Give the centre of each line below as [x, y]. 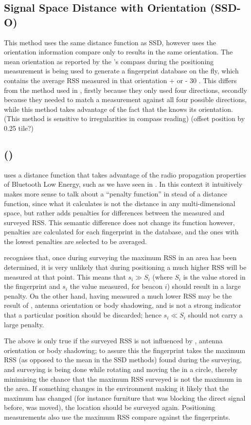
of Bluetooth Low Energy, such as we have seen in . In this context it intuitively [123, 184]
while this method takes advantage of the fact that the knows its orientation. [118, 109]
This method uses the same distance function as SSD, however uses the [110, 42]
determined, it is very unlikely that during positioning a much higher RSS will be [125, 267]
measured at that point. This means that [65, 276]
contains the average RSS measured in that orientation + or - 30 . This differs [120, 80]
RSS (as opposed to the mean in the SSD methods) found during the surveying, [123, 360]
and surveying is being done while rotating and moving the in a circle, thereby [121, 369]
